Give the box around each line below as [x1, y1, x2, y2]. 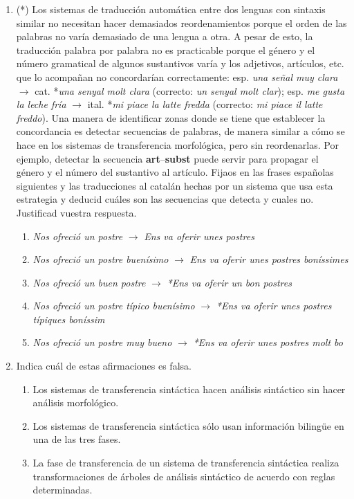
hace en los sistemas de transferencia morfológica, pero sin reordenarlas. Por [16, 137, 339, 152]
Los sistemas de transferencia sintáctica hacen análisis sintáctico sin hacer [32, 381, 346, 396]
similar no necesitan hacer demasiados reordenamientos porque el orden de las [16, 15, 347, 30]
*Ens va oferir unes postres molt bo [193, 335, 343, 350]
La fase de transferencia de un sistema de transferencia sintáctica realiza [32, 455, 339, 470]
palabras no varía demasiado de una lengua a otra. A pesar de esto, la [16, 29, 313, 44]
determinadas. [32, 482, 93, 497]
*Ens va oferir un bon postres [167, 275, 292, 289]
